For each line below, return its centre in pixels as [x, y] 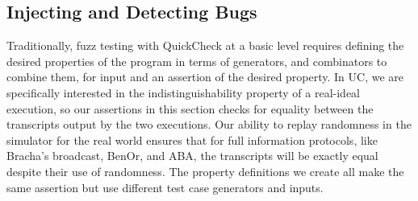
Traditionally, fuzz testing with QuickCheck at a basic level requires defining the [205, 45]
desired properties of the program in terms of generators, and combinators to [197, 61]
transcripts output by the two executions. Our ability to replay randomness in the [209, 124]
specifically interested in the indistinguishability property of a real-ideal [184, 92]
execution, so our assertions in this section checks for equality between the [190, 108]
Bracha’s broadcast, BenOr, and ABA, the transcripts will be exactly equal [192, 156]
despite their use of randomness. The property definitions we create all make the [205, 171]
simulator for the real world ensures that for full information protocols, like [192, 139]
